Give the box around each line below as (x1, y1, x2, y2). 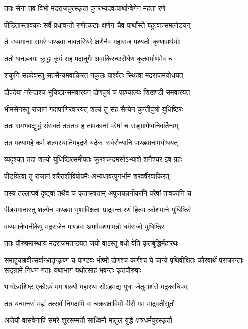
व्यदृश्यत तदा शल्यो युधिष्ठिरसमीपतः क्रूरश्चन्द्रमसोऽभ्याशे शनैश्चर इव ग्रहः (4, 154, 182, 164)
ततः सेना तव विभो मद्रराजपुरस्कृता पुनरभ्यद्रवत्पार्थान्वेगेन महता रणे (4, 3, 166, 13)
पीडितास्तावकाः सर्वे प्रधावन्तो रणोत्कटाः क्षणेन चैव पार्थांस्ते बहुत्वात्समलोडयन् (4, 19, 191, 30)
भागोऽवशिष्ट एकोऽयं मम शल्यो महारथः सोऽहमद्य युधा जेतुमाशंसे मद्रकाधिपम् (4, 281, 188, 292)
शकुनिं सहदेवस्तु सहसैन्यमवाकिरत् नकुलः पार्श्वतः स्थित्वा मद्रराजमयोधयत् (4, 70, 183, 80)
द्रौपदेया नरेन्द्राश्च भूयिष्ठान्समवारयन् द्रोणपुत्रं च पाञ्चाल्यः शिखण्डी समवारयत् (4, 86, 190, 97)
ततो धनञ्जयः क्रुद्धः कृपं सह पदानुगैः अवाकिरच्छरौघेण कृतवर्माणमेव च (4, 53, 173, 63)
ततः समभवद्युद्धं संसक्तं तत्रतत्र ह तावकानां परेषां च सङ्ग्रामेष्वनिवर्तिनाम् (4, 120, 178, 131)
